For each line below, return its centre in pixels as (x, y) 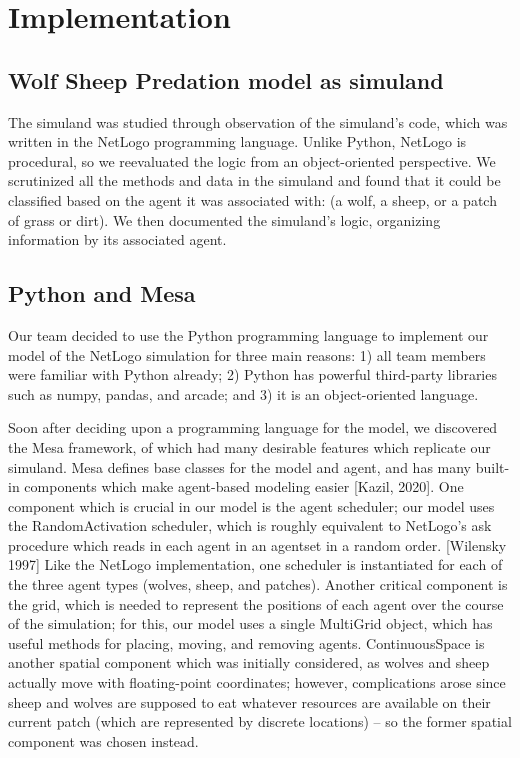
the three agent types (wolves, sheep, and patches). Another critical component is (258, 584)
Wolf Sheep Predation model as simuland (226, 79)
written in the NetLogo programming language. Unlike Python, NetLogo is (237, 141)
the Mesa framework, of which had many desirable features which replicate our (249, 446)
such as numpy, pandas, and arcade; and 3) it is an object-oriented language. (243, 393)
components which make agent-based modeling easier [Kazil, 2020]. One (244, 486)
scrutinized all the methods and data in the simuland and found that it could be (254, 180)
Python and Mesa (102, 293)
